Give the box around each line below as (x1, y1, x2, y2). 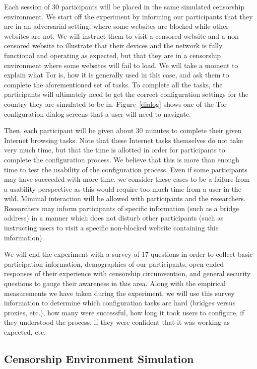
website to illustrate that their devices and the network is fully (32, 40, 223, 51)
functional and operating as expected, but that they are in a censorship (4, 50, 221, 60)
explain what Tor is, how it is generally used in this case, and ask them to (4, 70, 229, 80)
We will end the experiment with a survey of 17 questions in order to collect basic (4, 249, 253, 259)
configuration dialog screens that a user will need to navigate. (4, 108, 191, 119)
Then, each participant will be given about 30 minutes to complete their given (4, 125, 242, 136)
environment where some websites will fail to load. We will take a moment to (4, 60, 238, 70)
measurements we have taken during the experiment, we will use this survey (4, 288, 235, 298)
